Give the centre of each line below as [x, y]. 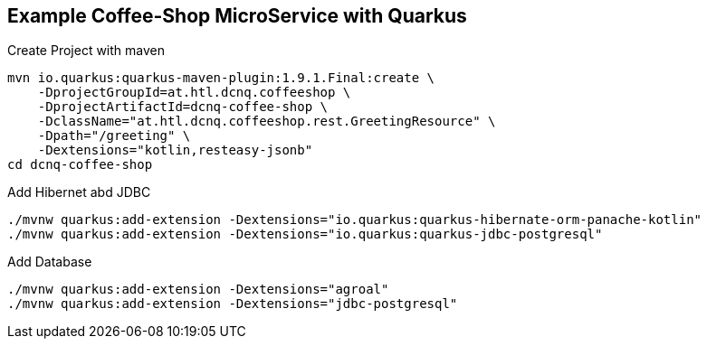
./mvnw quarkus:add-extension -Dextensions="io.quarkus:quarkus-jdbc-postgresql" [305, 234]
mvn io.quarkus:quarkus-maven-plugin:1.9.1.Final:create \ [221, 78]
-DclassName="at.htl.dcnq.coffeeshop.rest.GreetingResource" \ [267, 122]
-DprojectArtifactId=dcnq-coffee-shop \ [183, 107]
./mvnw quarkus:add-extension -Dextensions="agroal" [198, 290]
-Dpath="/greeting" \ [114, 136]
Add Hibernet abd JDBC [79, 192]
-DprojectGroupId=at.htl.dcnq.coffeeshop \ [194, 93]
